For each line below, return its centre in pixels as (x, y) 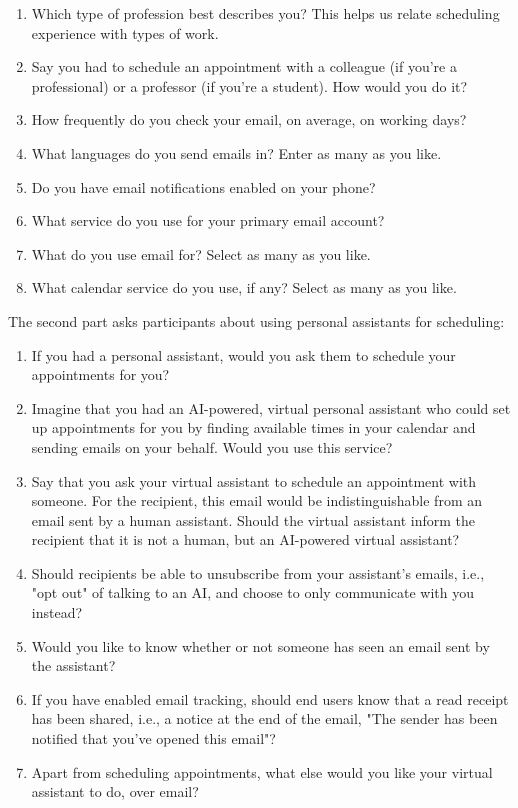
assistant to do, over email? (115, 791)
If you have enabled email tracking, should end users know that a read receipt (270, 698)
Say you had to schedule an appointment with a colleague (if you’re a (244, 66)
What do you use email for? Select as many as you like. (201, 253)
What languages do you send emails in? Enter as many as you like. (236, 152)
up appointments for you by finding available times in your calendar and (253, 427)
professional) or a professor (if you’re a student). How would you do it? (249, 85)
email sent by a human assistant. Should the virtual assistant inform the (253, 519)
